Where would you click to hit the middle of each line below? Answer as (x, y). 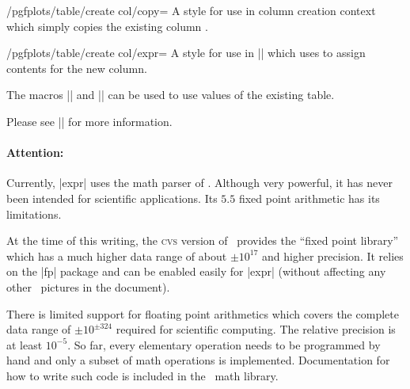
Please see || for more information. (89, 121)
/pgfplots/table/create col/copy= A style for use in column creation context (191, 10)
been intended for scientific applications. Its (112, 198)
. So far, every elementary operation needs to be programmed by (224, 344)
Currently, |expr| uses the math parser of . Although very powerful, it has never (199, 183)
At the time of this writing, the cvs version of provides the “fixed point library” (203, 240)
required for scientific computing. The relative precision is (256, 329)
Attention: (35, 153)
